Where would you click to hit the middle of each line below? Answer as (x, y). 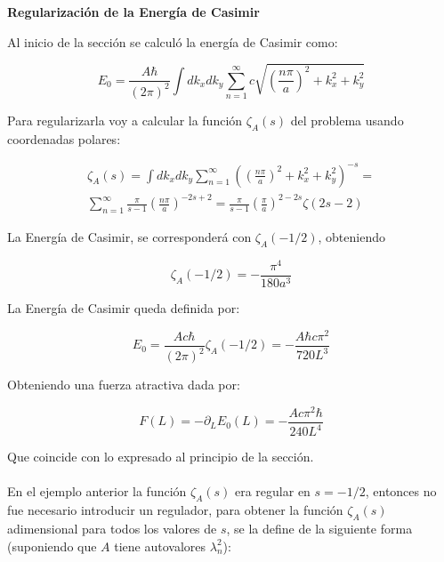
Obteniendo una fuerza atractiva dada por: (124, 385)
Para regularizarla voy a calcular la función (125, 120)
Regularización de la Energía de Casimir (133, 12)
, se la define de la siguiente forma (319, 528)
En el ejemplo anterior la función (97, 491)
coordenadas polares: (64, 138)
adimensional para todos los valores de (112, 528)
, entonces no (401, 491)
